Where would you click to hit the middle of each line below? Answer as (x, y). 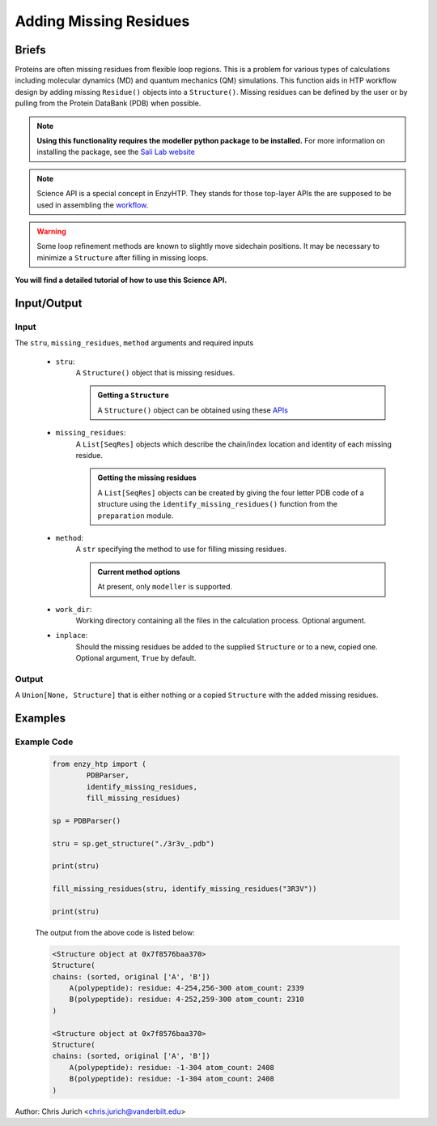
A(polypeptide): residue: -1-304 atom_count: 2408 (172, 1067)
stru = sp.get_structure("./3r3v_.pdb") (133, 843)
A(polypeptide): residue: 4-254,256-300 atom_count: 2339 (187, 988)
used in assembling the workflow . (93, 205)
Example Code (44, 742)
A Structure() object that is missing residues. (155, 373)
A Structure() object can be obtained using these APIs (193, 410)
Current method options (139, 572)
